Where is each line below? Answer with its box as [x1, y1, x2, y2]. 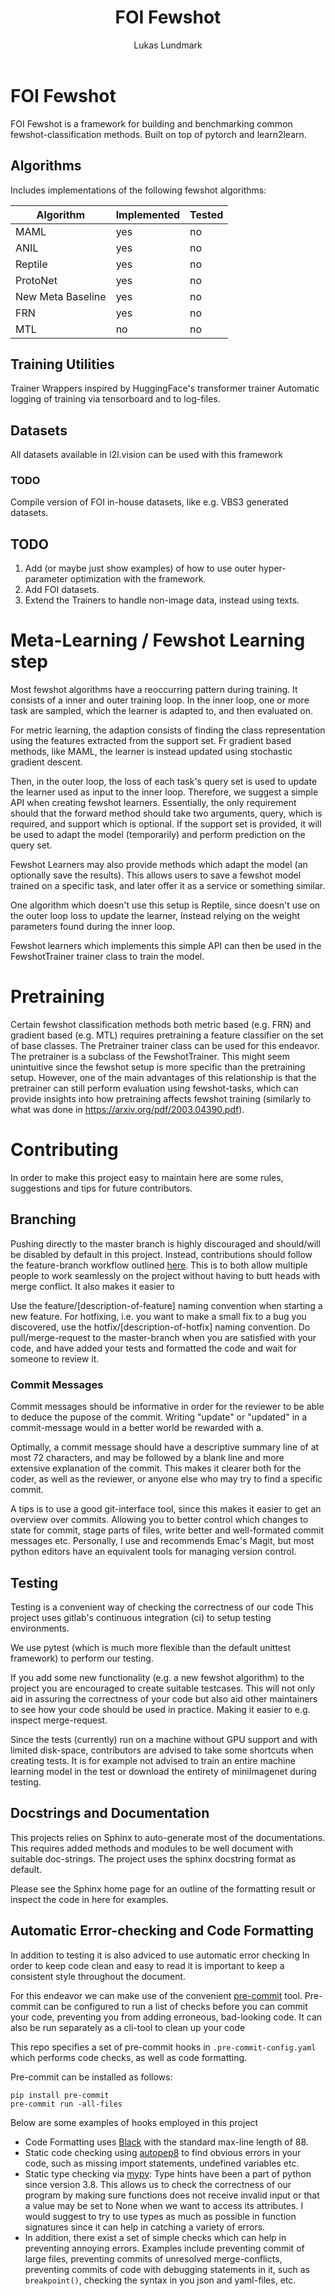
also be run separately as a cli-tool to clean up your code [10, 2021, 246, 2033]
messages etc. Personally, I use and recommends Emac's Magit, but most [10, 1535, 315, 1547]
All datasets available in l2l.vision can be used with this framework [10, 449, 283, 461]
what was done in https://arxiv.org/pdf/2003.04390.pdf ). [10, 1104, 245, 1116]
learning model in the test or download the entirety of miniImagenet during [10, 1765, 317, 1777]
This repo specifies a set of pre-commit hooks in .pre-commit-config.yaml [10, 2041, 317, 2053]
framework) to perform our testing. [10, 1652, 154, 1664]
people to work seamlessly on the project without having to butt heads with [10, 1269, 321, 1281]
